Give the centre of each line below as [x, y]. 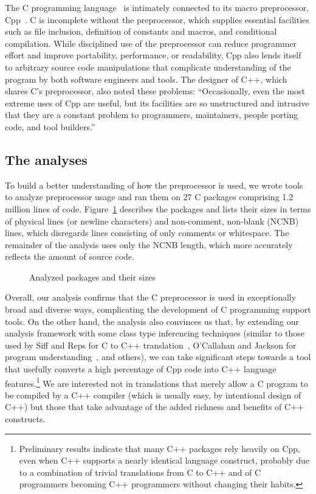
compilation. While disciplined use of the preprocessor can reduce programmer [151, 43]
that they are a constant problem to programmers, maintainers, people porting [152, 115]
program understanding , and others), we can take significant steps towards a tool [158, 357]
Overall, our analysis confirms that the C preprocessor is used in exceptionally [151, 297]
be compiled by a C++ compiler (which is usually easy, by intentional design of [153, 395]
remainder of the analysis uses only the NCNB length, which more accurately [149, 244]
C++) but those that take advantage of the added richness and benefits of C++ [154, 407]
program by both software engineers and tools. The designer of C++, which [146, 79]
